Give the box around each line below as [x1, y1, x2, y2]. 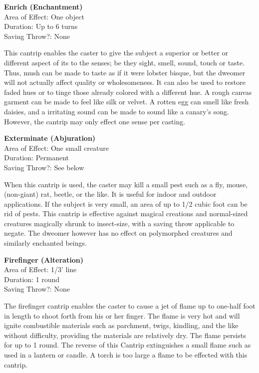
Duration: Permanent [4, 152, 69, 163]
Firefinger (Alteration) [4, 254, 83, 265]
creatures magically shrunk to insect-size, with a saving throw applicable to [4, 218, 235, 228]
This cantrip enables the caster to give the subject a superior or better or [4, 47, 229, 58]
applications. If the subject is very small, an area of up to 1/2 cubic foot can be [4, 198, 248, 209]
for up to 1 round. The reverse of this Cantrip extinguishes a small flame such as [4, 340, 251, 350]
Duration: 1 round [4, 274, 60, 284]
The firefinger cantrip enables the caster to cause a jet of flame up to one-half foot [4, 301, 256, 311]
